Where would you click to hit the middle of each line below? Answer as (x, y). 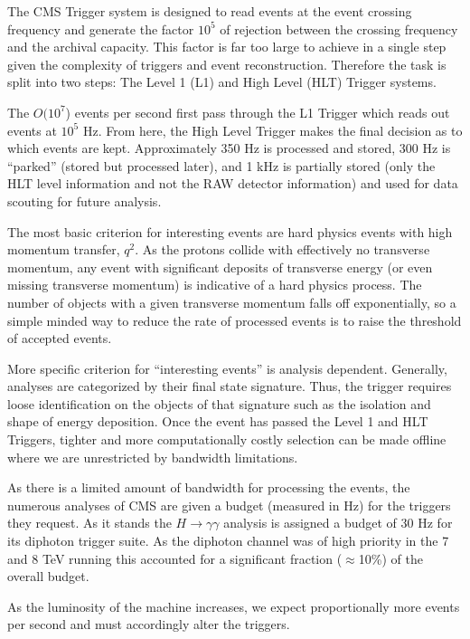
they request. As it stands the (89, 523)
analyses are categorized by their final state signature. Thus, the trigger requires (230, 386)
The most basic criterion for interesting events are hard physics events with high (230, 231)
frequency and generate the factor (101, 29)
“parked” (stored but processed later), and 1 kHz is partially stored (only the (221, 165)
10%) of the (390, 558)
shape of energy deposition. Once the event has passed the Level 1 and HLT (218, 421)
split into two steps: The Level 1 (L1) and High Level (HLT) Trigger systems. (222, 82)
